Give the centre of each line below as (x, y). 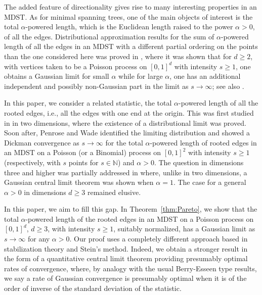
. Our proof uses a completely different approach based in (159, 239)
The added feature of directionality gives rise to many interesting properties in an (130, 7)
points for (83, 162)
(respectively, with (32, 162)
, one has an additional (205, 76)
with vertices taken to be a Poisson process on (76, 66)
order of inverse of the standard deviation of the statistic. (93, 288)
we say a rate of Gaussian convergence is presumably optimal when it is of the (125, 278)
